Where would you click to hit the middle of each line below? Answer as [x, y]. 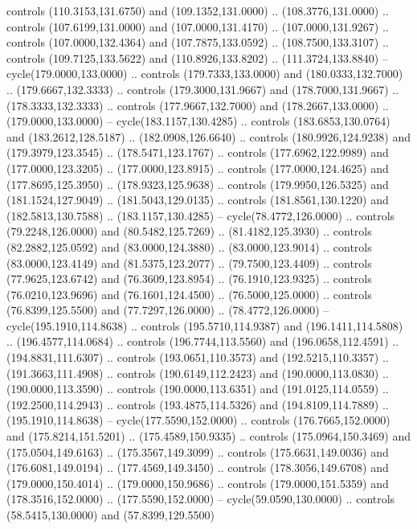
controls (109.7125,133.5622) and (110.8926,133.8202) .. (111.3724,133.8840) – [197, 57]
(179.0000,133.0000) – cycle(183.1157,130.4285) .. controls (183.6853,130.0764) [198, 121]
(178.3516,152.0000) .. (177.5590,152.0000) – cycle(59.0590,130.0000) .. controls [201, 499]
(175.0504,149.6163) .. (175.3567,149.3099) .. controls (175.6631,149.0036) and [198, 451]
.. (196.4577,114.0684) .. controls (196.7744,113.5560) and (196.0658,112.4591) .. [203, 341]
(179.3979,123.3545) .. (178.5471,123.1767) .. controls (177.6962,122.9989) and [198, 152]
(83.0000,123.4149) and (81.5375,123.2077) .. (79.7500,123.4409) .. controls [189, 262]
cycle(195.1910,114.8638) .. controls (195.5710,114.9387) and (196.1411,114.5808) [205, 325]
